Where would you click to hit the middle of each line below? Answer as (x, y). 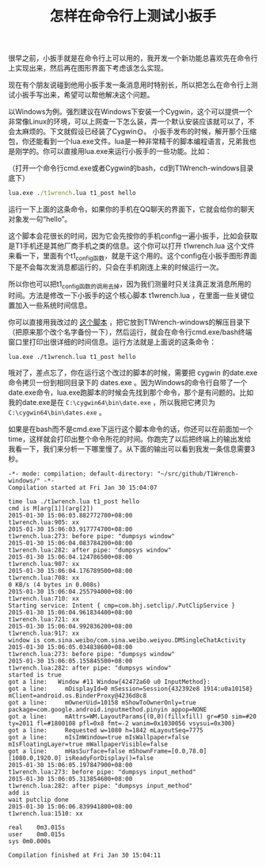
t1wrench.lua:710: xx (44, 598)
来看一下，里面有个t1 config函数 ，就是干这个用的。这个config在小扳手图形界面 (133, 257)
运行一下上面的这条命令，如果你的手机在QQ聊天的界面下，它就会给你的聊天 (131, 209)
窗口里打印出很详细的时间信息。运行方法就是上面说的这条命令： (112, 342)
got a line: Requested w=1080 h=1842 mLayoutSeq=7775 (106, 730)
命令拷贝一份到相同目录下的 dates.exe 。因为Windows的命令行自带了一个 (128, 382)
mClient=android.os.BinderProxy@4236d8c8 (78, 695)
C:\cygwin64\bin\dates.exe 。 (57, 412)
